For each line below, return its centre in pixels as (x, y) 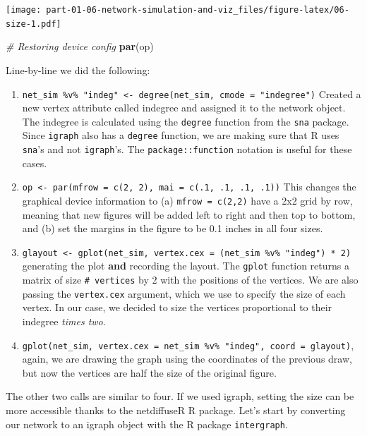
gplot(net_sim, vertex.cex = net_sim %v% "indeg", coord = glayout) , (188, 345)
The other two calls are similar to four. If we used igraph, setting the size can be (180, 396)
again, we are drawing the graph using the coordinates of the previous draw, (187, 359)
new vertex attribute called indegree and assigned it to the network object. (184, 108)
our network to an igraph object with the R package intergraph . (147, 424)
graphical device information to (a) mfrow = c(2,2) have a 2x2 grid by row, (187, 200)
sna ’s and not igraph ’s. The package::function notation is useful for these (187, 149)
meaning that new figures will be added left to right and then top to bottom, (189, 214)
